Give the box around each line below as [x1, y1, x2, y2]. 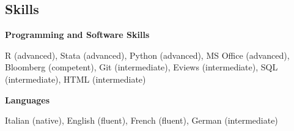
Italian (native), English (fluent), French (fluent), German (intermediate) [5, 114, 278, 127]
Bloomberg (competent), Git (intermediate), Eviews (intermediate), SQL [5, 61, 278, 73]
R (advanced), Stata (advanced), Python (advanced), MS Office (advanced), [5, 48, 290, 61]
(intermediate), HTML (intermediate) [5, 72, 146, 85]
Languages [5, 93, 50, 106]
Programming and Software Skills [5, 28, 150, 41]
